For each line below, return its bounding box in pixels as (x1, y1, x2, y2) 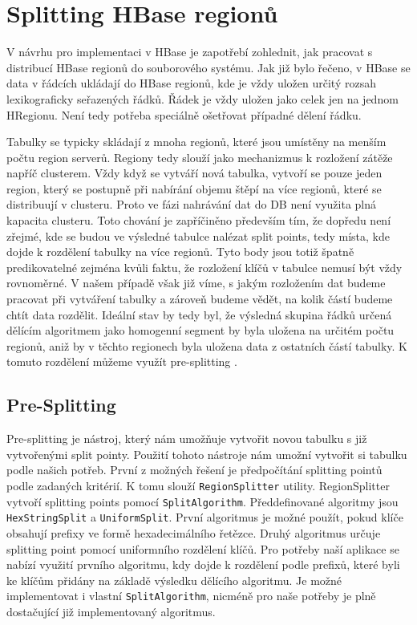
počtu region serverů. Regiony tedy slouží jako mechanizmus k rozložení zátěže (6, 148, 393, 165)
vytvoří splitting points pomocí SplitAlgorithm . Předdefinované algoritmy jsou (6, 493, 399, 509)
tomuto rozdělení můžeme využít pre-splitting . (6, 353, 237, 370)
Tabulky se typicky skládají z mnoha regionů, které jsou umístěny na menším (6, 133, 387, 150)
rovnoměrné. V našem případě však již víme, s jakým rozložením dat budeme (6, 274, 386, 291)
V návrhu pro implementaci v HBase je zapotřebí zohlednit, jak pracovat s (6, 43, 373, 60)
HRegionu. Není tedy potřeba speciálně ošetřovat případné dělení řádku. (6, 106, 362, 123)
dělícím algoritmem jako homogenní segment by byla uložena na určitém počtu (6, 322, 395, 339)
